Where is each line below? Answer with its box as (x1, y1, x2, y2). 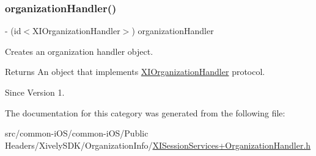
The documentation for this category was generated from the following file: (5, 106, 285, 119)
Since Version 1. (5, 86, 65, 98)
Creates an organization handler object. (5, 44, 153, 57)
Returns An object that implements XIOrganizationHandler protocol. (5, 65, 265, 78)
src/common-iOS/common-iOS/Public (5, 127, 149, 140)
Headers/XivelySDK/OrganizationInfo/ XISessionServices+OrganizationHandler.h (5, 138, 311, 151)
